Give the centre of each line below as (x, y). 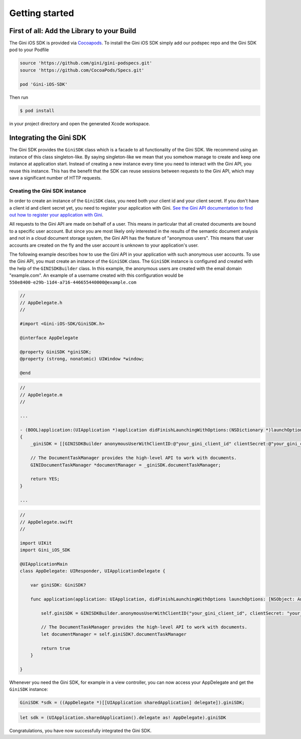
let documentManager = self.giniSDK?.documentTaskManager (114, 634)
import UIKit (36, 543)
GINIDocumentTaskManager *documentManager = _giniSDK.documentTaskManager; (126, 465)
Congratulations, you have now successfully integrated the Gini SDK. (81, 730)
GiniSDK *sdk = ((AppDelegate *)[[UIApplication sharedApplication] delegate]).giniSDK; (132, 703)
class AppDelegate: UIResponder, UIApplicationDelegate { (93, 571)
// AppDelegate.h (41, 303)
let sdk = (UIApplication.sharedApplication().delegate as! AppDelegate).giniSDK (123, 717)
